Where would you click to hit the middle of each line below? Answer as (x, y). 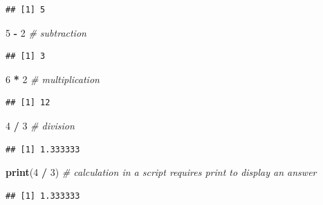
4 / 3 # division (40, 125)
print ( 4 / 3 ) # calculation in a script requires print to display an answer (161, 172)
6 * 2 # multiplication (53, 79)
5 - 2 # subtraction (46, 32)
